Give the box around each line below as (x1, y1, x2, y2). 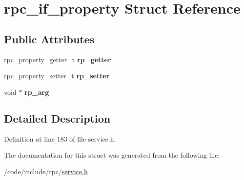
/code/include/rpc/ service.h (4, 166, 88, 176)
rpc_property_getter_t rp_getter (4, 54, 111, 64)
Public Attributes (4, 31, 95, 46)
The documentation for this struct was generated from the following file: (4, 150, 220, 160)
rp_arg (24, 87, 49, 97)
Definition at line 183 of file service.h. (4, 133, 116, 144)
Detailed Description (4, 110, 111, 126)
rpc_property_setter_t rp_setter (4, 71, 110, 81)
